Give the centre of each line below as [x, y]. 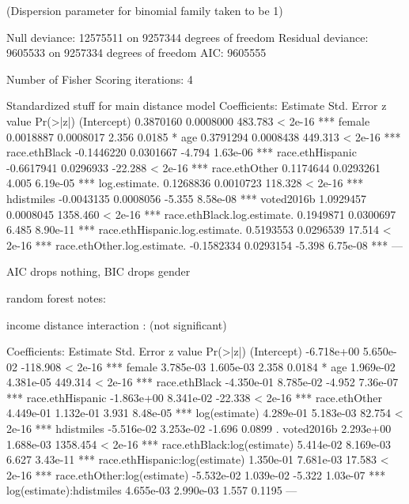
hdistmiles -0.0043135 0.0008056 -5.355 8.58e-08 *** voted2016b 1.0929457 [187, 198]
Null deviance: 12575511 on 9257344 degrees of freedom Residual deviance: [187, 37]
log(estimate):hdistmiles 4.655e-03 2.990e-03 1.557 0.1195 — [152, 490]
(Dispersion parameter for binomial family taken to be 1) [145, 10]
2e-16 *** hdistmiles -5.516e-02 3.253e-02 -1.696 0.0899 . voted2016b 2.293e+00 [199, 429]
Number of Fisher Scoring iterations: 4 [100, 79]
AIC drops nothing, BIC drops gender [98, 271]
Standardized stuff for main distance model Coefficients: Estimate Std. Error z [197, 105]
